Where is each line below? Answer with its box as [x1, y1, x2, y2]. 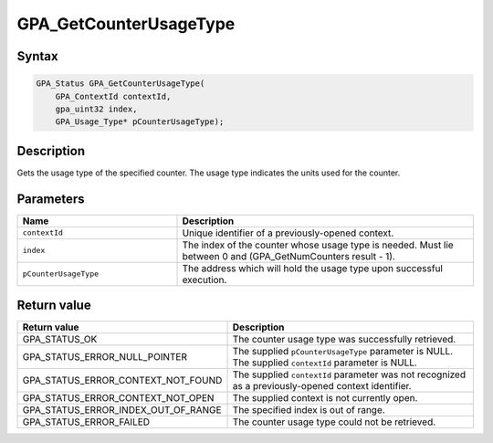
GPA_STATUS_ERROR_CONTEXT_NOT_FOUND [22, 374, 223, 387]
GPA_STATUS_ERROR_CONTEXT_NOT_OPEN [22, 392, 215, 405]
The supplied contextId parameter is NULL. [232, 356, 417, 369]
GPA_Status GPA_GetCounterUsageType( [36, 79, 205, 89]
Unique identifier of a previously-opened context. [182, 227, 394, 239]
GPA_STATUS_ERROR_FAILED [22, 416, 151, 428]
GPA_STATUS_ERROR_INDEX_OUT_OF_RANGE [22, 404, 223, 417]
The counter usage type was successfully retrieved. [232, 333, 456, 346]
